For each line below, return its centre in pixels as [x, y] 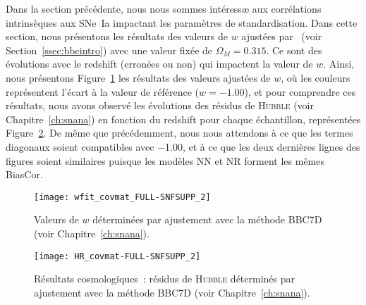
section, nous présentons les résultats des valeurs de [117, 36]
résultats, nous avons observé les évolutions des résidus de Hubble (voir [160, 105]
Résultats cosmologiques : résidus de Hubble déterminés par [165, 279]
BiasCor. [24, 174]
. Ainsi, [339, 64]
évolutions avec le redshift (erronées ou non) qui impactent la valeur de [159, 64]
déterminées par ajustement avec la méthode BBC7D [207, 219]
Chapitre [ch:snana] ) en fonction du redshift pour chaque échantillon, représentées [183, 119]
